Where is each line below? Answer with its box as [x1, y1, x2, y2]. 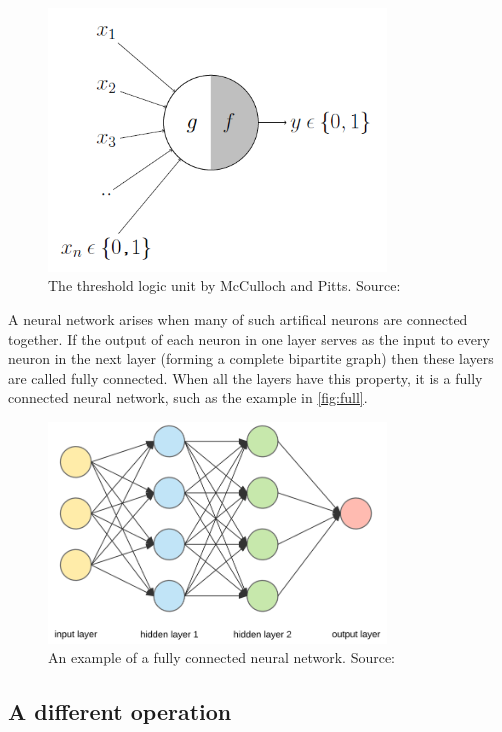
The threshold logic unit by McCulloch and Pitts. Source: [48, 275, 401, 296]
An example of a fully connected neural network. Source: [48, 647, 396, 668]
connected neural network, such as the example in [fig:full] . [8, 387, 368, 408]
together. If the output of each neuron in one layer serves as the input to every [8, 328, 490, 349]
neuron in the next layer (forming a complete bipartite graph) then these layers [8, 348, 494, 369]
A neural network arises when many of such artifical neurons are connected [8, 309, 468, 330]
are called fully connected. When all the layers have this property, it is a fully [8, 367, 483, 388]
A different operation [8, 696, 232, 727]
